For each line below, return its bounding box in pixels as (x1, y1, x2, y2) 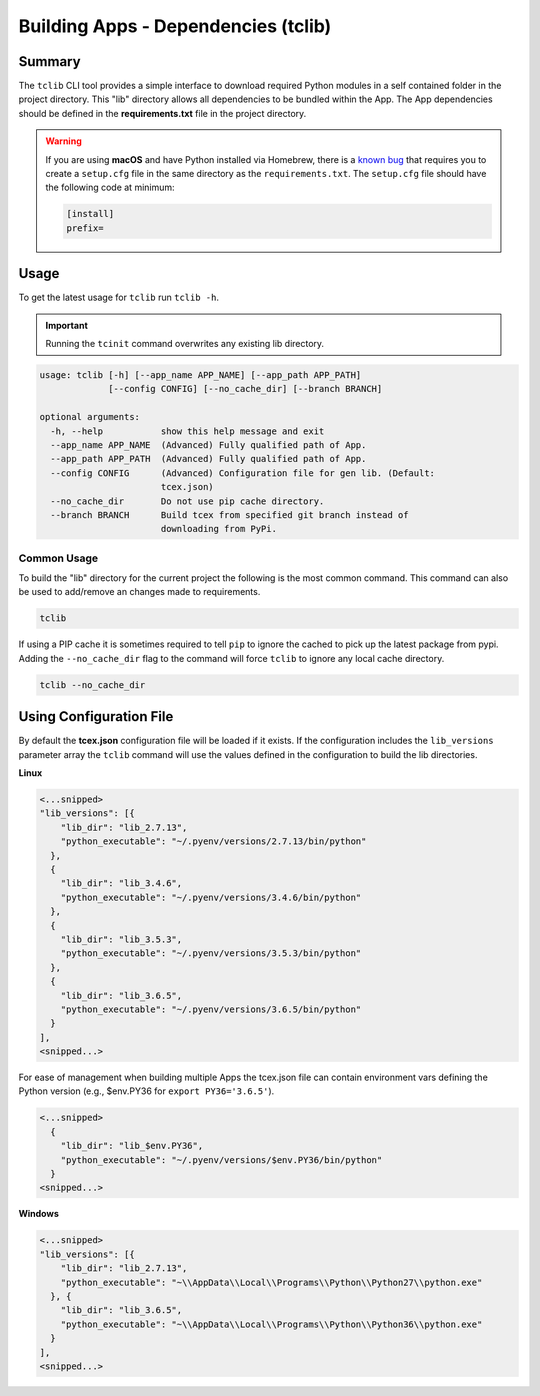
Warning (45, 135, 82, 147)
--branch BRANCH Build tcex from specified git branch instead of (50, 509, 409, 520)
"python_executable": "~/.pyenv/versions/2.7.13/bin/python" (60, 836, 367, 847)
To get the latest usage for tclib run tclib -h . (18, 291, 220, 304)
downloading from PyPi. (160, 523, 277, 535)
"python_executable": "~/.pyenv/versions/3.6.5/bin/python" (60, 1003, 362, 1015)
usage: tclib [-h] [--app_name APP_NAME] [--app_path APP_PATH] (39, 370, 362, 381)
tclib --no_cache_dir (39, 679, 146, 690)
